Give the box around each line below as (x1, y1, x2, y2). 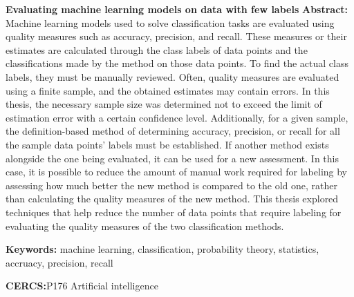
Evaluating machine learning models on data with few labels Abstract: (6, 2, 348, 16)
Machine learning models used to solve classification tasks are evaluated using (6, 15, 335, 30)
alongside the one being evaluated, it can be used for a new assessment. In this (6, 151, 339, 165)
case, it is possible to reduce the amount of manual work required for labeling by (6, 164, 348, 179)
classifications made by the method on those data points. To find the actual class (6, 56, 348, 70)
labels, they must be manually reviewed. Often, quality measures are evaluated (6, 69, 339, 84)
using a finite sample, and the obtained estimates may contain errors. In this (6, 83, 330, 97)
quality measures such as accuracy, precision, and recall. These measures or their (6, 29, 347, 44)
